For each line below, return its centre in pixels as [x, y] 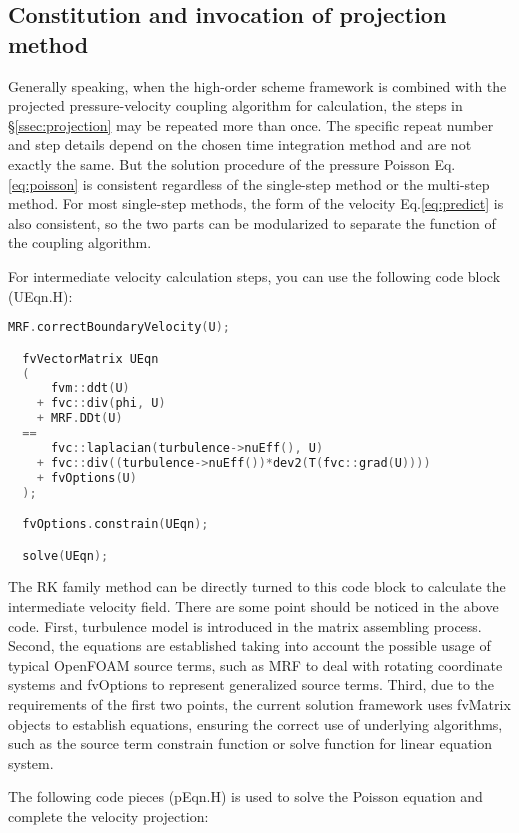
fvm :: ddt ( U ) [90, 388]
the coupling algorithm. [80, 242]
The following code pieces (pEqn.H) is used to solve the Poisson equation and [245, 796]
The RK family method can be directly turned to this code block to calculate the [257, 586]
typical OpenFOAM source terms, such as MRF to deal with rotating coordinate [255, 664]
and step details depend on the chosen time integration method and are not [240, 144]
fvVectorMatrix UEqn [90, 358]
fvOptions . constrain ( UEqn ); [115, 524]
